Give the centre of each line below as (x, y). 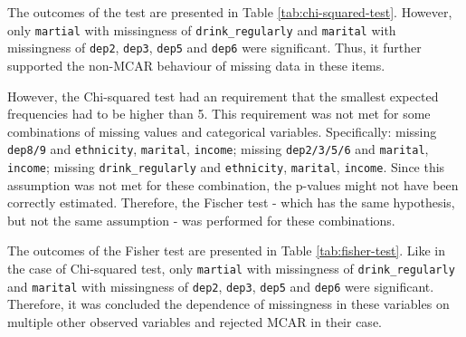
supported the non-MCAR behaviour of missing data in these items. (196, 65)
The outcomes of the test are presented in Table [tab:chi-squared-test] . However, (230, 12)
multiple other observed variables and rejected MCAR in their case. (195, 321)
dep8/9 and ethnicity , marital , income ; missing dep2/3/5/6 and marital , (218, 149)
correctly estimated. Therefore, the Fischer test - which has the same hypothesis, (231, 202)
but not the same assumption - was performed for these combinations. (201, 220)
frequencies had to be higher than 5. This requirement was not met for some (219, 114)
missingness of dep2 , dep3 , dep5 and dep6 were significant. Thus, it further (214, 48)
